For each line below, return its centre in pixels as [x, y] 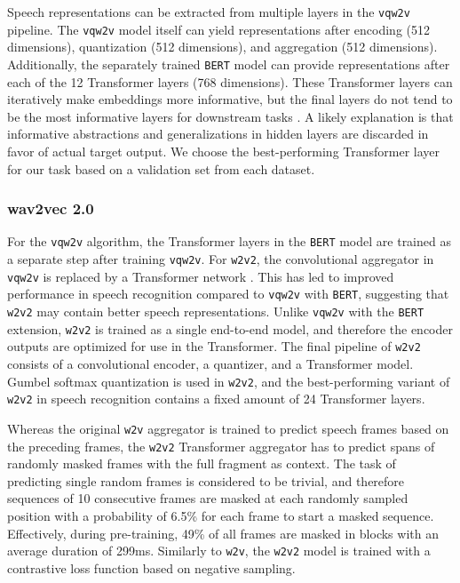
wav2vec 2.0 [51, 208]
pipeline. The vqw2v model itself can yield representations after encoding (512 [218, 29]
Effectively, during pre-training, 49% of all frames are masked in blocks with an [223, 533]
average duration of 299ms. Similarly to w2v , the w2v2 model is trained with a [219, 551]
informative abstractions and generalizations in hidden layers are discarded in [218, 134]
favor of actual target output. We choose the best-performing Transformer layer [224, 151]
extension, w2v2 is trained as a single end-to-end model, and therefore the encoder [230, 328]
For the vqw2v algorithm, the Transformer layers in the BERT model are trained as [229, 241]
